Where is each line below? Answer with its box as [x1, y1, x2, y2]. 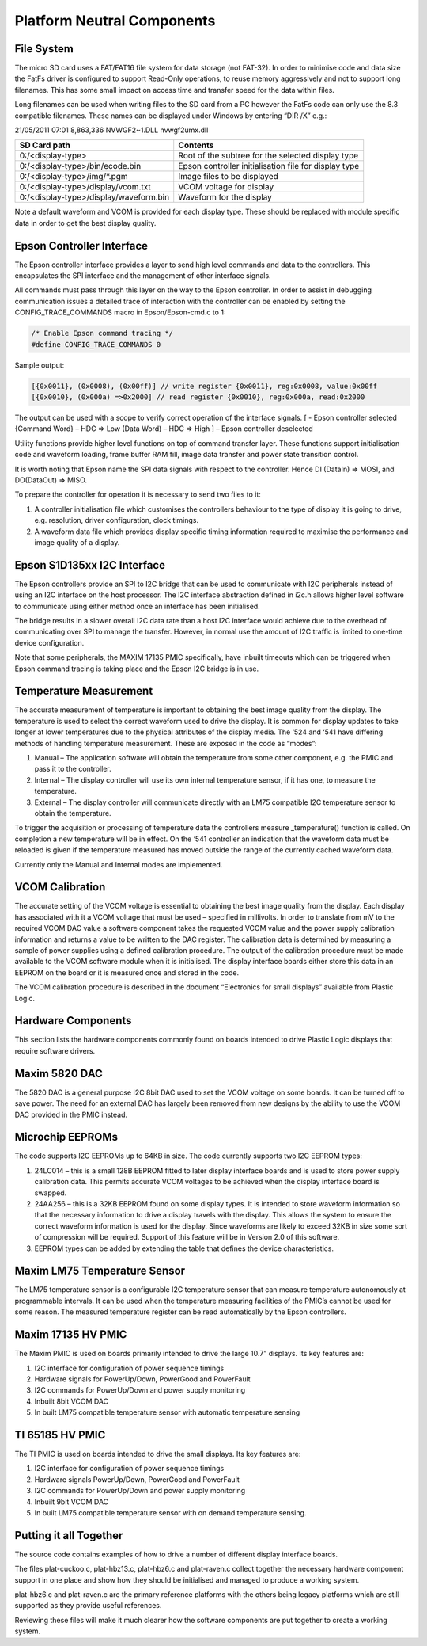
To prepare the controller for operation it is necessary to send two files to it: [14, 490, 261, 499]
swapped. [34, 1188, 67, 1198]
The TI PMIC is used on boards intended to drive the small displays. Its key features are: [14, 1450, 301, 1459]
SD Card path [19, 139, 71, 151]
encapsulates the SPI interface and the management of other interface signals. [14, 271, 272, 280]
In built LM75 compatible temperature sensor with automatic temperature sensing [34, 1408, 300, 1417]
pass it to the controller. [34, 764, 111, 774]
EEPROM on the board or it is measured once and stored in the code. [14, 967, 240, 977]
